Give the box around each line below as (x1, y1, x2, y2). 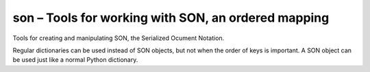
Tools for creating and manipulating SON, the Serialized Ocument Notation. (12, 34, 225, 42)
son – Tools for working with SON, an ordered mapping (12, 10, 330, 25)
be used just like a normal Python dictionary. (12, 56, 138, 64)
